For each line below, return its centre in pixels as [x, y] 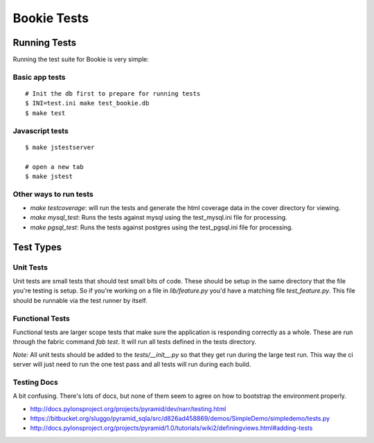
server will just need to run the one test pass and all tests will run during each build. [132, 365]
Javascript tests [41, 130]
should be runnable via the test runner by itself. [80, 300]
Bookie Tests [51, 18]
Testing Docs [36, 382]
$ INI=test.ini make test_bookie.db [87, 103]
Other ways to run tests [53, 194]
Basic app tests [39, 77]
